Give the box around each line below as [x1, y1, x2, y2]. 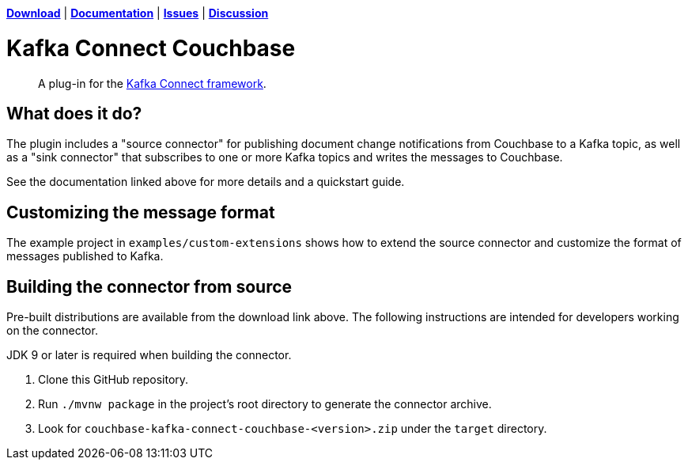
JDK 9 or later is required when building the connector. [6, 348, 292, 362]
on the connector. [6, 324, 98, 338]
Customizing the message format [6, 202, 275, 222]
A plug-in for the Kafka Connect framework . [38, 76, 267, 90]
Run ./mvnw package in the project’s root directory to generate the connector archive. [38, 397, 492, 411]
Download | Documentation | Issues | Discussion [6, 6, 269, 20]
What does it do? [6, 103, 142, 123]
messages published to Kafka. [6, 249, 164, 263]
